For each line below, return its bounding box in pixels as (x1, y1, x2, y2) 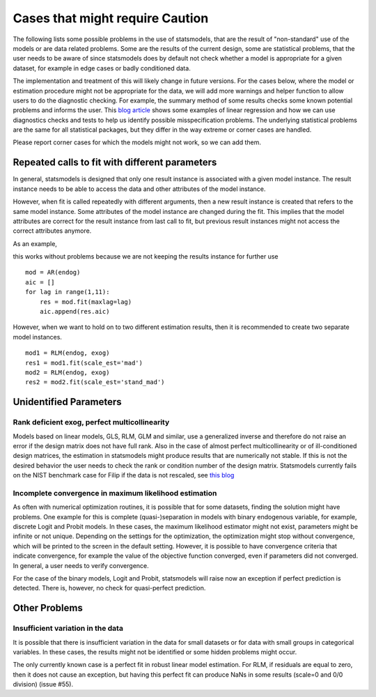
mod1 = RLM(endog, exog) (25, 349, 110, 357)
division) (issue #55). (13, 680, 73, 689)
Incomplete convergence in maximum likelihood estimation (13, 488, 217, 498)
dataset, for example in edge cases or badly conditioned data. (13, 63, 191, 72)
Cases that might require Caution (13, 10, 209, 26)
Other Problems (13, 602, 83, 614)
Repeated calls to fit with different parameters (13, 157, 217, 169)
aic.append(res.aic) (39, 307, 110, 316)
